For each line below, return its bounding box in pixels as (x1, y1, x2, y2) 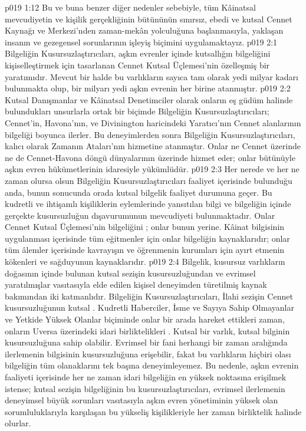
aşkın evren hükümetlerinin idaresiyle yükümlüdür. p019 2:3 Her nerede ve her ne (5, 163, 300, 175)
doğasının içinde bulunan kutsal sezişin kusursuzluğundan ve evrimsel (5, 267, 256, 279)
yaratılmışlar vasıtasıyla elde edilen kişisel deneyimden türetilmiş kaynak (5, 278, 267, 291)
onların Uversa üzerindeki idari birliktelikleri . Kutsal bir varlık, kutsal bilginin (5, 324, 290, 337)
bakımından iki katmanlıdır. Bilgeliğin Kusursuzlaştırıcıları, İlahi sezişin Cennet (5, 289, 293, 302)
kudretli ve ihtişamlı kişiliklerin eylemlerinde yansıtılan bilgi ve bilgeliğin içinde (5, 198, 291, 210)
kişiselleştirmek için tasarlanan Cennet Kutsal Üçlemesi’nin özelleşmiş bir (5, 58, 270, 71)
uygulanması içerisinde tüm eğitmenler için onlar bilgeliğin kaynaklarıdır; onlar (5, 232, 290, 244)
